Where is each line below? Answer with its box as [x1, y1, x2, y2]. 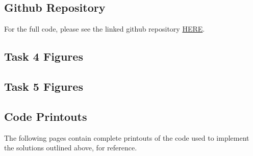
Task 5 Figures [4, 78, 83, 94]
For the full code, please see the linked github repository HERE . [4, 23, 205, 34]
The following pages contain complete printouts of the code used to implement [4, 132, 249, 143]
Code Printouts [4, 108, 87, 124]
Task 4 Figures [4, 48, 83, 64]
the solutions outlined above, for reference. [4, 142, 137, 153]
